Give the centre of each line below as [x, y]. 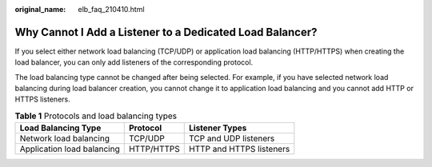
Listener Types [218, 128]
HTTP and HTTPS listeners [240, 149]
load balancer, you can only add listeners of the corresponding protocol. [134, 62]
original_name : [40, 9]
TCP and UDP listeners [232, 138]
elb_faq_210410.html [111, 9]
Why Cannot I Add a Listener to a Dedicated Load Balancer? [166, 32]
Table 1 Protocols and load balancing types [96, 116]
